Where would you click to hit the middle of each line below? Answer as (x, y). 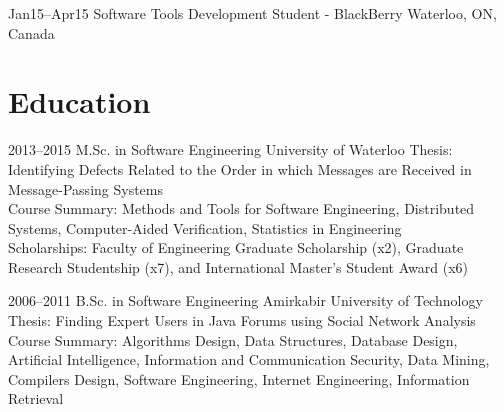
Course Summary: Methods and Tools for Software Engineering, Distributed (241, 208)
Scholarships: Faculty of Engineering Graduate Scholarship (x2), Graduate (236, 247)
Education (79, 101)
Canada (31, 32)
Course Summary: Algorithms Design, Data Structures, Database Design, (233, 339)
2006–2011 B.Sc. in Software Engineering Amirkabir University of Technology (245, 300)
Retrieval (36, 398)
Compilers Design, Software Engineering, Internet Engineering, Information (239, 378)
